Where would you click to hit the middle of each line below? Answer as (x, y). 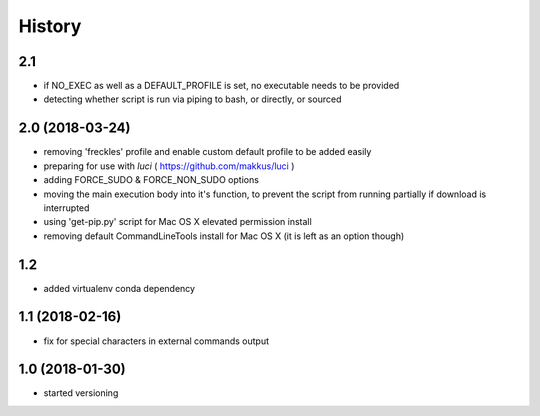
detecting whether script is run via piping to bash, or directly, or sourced (192, 99)
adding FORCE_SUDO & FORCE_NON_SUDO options (151, 180)
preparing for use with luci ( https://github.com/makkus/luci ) (169, 166)
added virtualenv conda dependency (119, 288)
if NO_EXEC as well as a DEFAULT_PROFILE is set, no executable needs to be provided (221, 86)
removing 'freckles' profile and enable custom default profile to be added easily (207, 152)
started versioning (81, 393)
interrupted (66, 207)
